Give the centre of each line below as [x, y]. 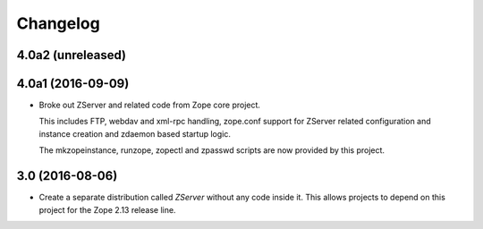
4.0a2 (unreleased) [72, 55]
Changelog [58, 23]
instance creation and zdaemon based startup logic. [135, 133]
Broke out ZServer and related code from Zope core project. [150, 105]
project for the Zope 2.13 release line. [107, 209]
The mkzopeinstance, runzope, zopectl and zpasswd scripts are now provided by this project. [212, 150]
